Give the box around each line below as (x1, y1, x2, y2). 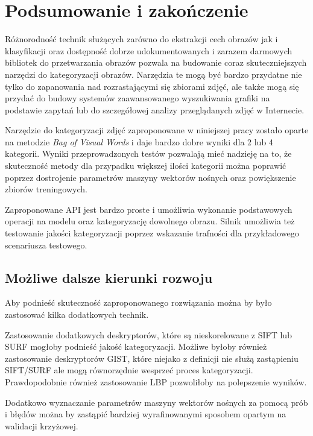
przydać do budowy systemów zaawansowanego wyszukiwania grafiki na (5, 92, 270, 104)
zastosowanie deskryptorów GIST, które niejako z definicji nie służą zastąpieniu (5, 352, 299, 364)
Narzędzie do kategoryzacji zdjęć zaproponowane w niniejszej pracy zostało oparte (5, 124, 309, 136)
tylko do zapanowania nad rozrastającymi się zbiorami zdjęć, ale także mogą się (5, 80, 299, 92)
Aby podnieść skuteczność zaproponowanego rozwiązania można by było (5, 296, 272, 309)
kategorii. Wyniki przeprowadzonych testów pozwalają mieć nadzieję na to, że (5, 147, 292, 160)
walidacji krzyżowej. (5, 419, 78, 432)
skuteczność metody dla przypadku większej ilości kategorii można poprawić (5, 159, 286, 172)
